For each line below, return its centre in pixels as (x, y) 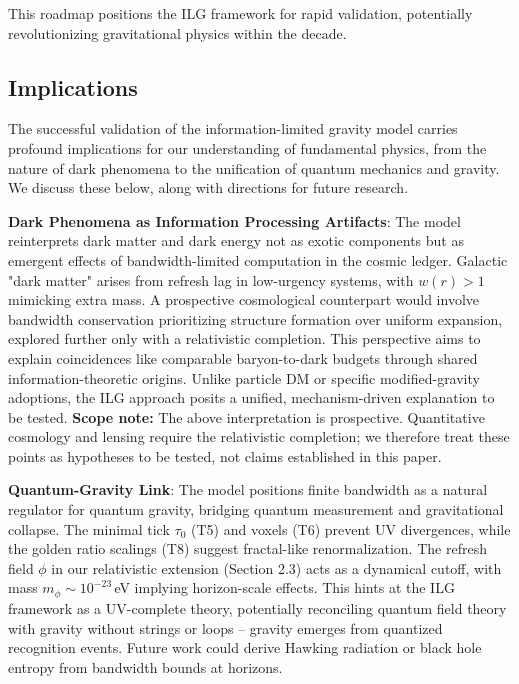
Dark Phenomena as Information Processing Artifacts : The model (234, 220)
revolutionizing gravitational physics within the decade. (177, 32)
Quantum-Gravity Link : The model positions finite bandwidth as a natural (248, 489)
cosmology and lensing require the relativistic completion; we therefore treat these (259, 436)
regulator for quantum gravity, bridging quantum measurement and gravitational (256, 509)
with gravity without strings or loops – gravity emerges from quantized (225, 627)
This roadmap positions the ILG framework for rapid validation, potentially (240, 13)
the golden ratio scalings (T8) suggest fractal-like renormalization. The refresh (247, 548)
